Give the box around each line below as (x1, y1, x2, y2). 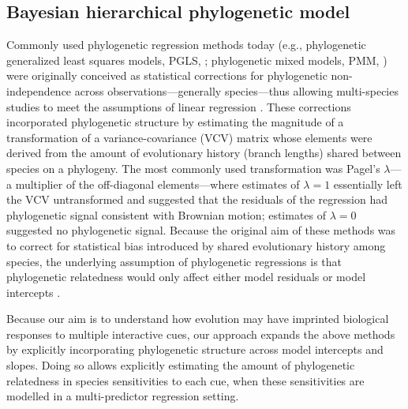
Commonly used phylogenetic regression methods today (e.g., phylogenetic (6, 36, 366, 53)
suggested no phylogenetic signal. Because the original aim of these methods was (6, 222, 396, 238)
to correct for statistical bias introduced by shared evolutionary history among (6, 237, 386, 253)
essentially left (333, 175, 402, 192)
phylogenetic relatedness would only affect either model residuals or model (6, 268, 366, 285)
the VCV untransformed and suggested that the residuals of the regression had (6, 191, 387, 208)
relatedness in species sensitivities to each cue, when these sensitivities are (6, 372, 365, 388)
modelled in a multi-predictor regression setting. (6, 388, 239, 404)
